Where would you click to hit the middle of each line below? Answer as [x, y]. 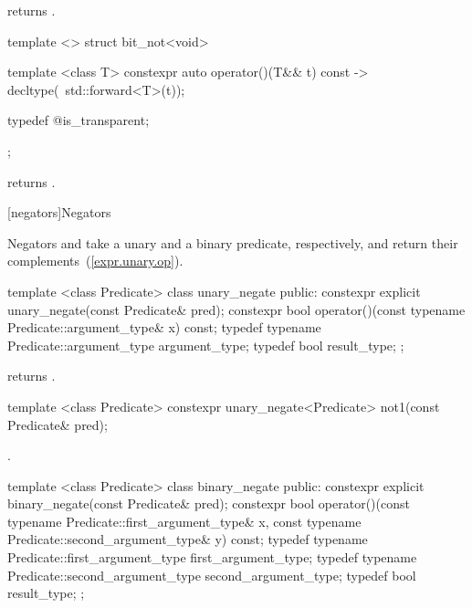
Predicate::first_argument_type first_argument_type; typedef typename [212, 557]
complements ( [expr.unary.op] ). [95, 261]
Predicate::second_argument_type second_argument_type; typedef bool [212, 575]
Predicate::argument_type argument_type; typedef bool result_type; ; [206, 345]
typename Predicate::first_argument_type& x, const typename [184, 521]
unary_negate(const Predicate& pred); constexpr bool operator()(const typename [236, 309]
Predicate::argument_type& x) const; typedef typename [164, 327]
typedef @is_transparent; [79, 120]
